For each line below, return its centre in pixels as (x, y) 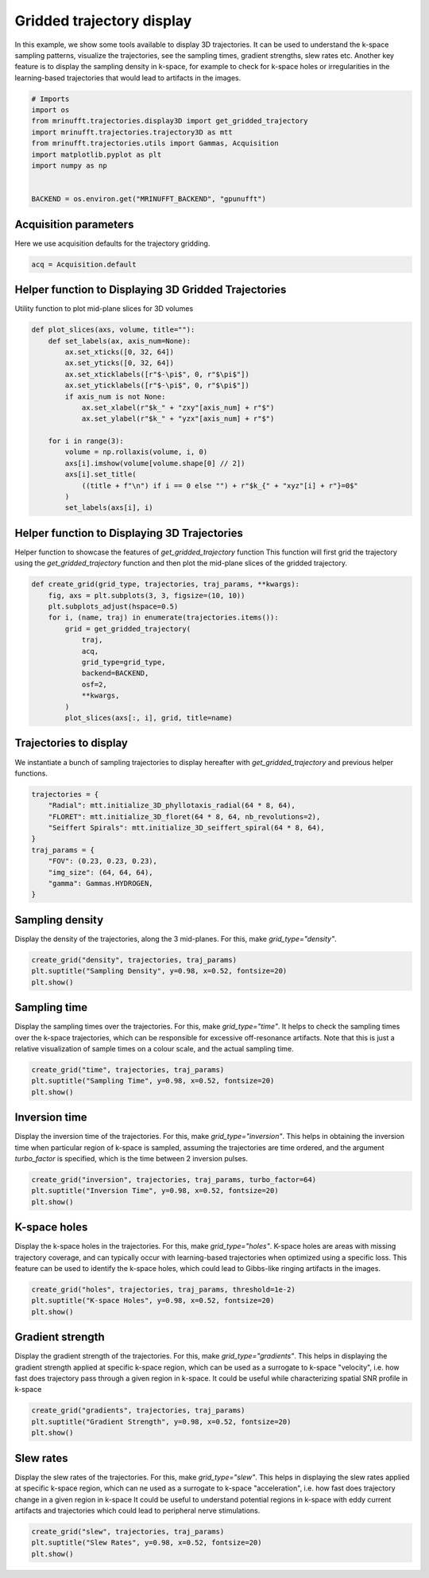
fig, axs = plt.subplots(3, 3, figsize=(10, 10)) (147, 595)
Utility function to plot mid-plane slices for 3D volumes (104, 309)
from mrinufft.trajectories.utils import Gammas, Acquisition (155, 144)
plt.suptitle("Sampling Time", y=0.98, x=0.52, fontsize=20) (153, 1081)
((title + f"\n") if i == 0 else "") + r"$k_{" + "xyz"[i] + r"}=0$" (220, 486)
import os (50, 110)
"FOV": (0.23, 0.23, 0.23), (103, 861)
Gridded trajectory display (103, 21)
